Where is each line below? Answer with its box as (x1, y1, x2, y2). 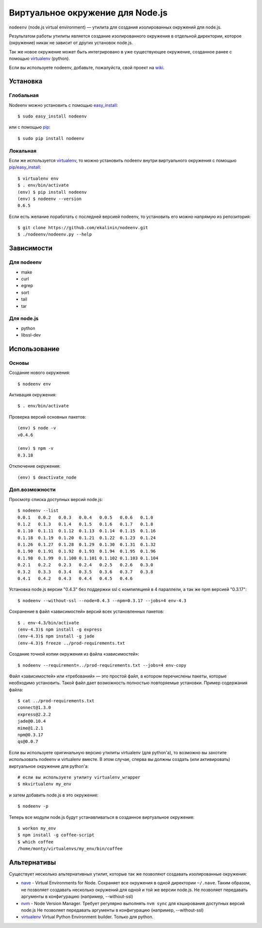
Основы (9, 359, 29, 366)
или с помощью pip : (9, 124, 51, 130)
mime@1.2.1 (17, 725, 44, 731)
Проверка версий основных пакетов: (9, 414, 86, 420)
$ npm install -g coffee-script (17, 832, 95, 838)
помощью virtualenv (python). (9, 56, 70, 62)
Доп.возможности (9, 486, 56, 493)
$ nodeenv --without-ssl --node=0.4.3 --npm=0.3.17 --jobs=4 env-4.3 (17, 598, 187, 603)
